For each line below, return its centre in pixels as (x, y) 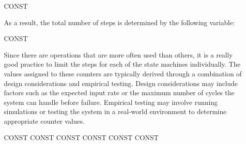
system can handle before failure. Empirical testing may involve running (111, 102)
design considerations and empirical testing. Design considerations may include (121, 83)
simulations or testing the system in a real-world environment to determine (115, 111)
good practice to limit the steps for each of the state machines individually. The (122, 64)
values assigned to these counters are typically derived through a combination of (123, 73)
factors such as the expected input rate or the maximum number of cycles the (119, 93)
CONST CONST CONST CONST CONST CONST (81, 137)
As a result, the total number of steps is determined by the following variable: (119, 22)
